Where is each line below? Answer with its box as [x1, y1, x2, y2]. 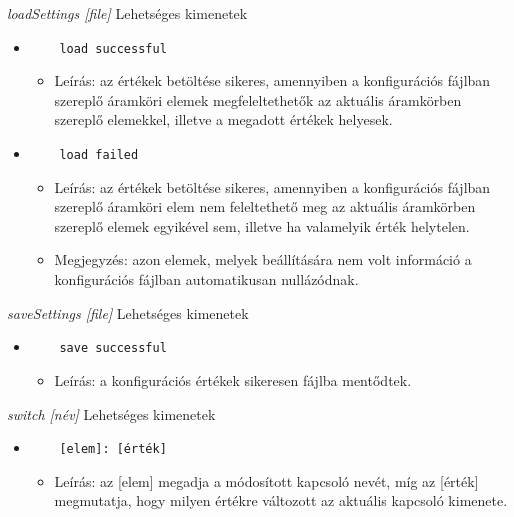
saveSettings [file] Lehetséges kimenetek [7, 302, 249, 323]
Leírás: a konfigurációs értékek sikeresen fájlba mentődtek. [54, 369, 412, 390]
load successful [59, 41, 167, 56]
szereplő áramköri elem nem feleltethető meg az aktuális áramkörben [54, 196, 476, 217]
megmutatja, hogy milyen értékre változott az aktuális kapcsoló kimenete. [54, 490, 508, 511]
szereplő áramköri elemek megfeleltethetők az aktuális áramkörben [54, 89, 462, 110]
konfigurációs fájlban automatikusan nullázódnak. [54, 269, 359, 290]
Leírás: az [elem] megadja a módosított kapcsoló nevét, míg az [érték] [54, 470, 479, 491]
